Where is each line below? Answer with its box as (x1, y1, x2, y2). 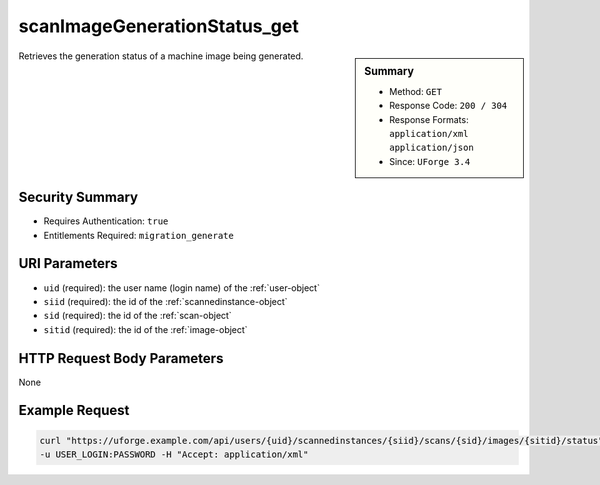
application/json (389, 142, 474, 154)
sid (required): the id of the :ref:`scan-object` (43, 310, 232, 322)
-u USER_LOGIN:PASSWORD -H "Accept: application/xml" (39, 449, 309, 460)
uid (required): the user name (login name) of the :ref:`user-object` (43, 281, 320, 294)
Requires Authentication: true (43, 215, 169, 227)
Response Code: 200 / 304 (389, 100, 508, 112)
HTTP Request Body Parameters (18, 350, 224, 367)
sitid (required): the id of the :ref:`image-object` (43, 323, 249, 335)
